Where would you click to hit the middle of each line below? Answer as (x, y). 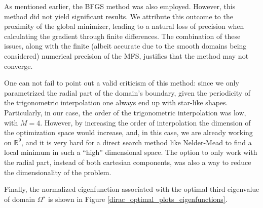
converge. (18, 66)
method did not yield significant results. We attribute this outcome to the (119, 16)
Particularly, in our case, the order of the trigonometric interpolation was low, (125, 112)
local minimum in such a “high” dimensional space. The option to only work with (131, 152)
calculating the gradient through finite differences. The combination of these (122, 36)
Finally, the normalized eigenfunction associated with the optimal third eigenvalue (132, 189)
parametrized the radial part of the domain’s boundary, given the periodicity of (127, 92)
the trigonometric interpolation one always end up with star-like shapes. (116, 102)
